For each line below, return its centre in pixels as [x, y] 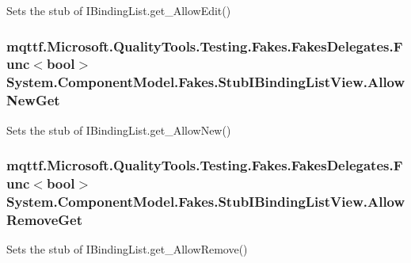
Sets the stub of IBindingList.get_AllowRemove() [127, 249]
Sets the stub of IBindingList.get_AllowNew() [119, 130]
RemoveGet [45, 219]
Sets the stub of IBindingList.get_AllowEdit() [119, 10]
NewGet [33, 100]
